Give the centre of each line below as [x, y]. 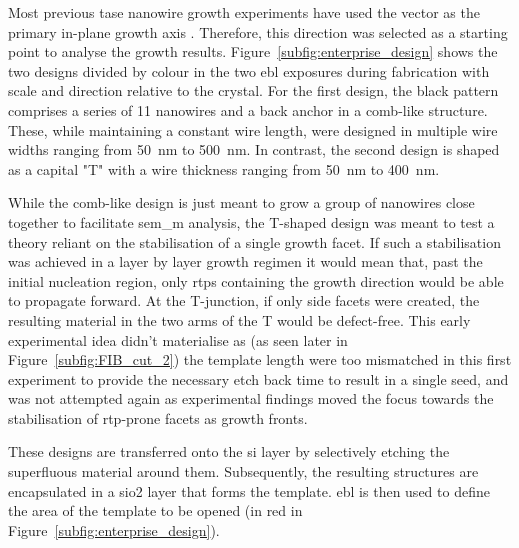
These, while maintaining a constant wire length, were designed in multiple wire [253, 129]
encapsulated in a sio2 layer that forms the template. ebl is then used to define [249, 490]
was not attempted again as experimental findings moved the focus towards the [251, 398]
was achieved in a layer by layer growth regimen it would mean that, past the [245, 261]
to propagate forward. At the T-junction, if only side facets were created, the [244, 300]
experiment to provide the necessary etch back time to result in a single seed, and [258, 378]
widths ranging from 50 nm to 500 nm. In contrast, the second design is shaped [254, 149]
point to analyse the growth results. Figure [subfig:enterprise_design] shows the [253, 51]
